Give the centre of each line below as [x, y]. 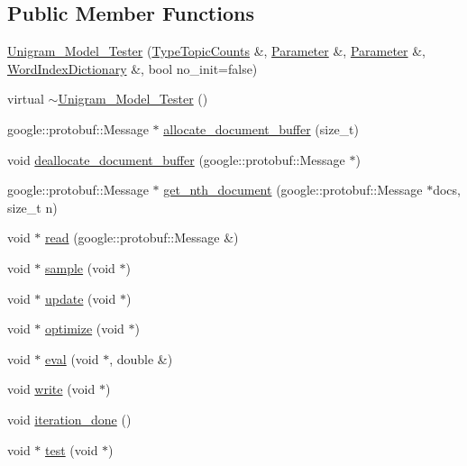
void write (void [51, 389]
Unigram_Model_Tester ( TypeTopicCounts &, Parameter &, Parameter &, [216, 51]
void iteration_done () [69, 419]
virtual [26, 99]
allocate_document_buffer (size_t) [261, 128]
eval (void [72, 358]
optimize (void [85, 329]
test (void [72, 449]
